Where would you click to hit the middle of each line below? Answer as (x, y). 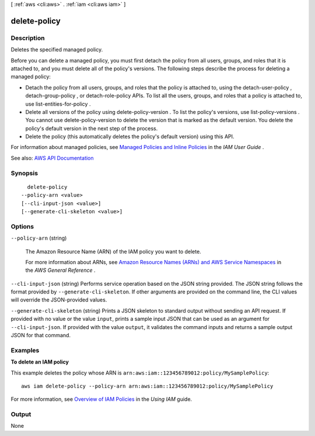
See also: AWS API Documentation (52, 158)
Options (22, 226)
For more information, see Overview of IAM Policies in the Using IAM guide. (101, 399)
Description (28, 38)
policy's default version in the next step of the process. (92, 128)
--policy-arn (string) (39, 238)
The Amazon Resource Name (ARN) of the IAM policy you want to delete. (113, 251)
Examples (25, 350)
